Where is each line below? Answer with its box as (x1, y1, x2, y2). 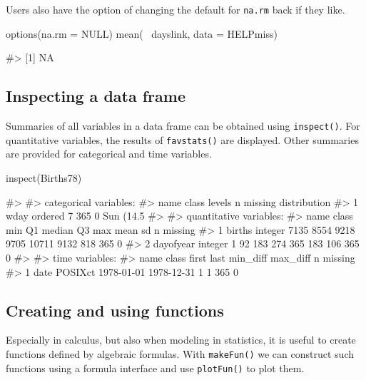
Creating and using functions (6, 299, 224, 321)
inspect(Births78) (6, 170, 82, 185)
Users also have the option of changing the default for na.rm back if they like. (6, 2, 345, 16)
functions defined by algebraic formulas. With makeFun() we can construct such (6, 346, 354, 361)
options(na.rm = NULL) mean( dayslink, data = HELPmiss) (6, 26, 278, 41)
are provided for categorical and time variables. (6, 146, 212, 161)
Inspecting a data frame (6, 85, 185, 107)
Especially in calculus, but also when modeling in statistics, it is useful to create (6, 332, 356, 347)
